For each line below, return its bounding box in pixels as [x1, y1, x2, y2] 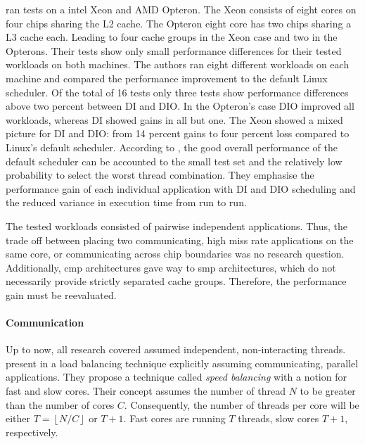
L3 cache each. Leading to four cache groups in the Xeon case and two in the [6, 30, 338, 44]
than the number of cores [6, 397, 115, 412]
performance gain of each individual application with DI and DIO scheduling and [6, 181, 356, 196]
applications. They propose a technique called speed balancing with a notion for [6, 369, 347, 384]
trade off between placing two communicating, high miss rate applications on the [6, 232, 354, 247]
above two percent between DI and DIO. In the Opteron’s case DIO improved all [6, 99, 354, 113]
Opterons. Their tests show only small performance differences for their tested [6, 43, 342, 58]
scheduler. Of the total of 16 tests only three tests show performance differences [6, 84, 349, 99]
